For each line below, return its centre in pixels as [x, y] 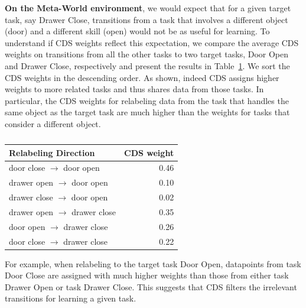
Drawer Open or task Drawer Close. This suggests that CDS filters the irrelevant [151, 286]
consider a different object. [53, 123]
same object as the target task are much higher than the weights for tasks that [147, 112]
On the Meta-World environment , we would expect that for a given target [148, 8]
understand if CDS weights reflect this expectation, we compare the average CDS [152, 42]
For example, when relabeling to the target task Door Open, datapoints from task [153, 263]
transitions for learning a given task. [71, 298]
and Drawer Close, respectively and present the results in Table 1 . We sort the [147, 65]
